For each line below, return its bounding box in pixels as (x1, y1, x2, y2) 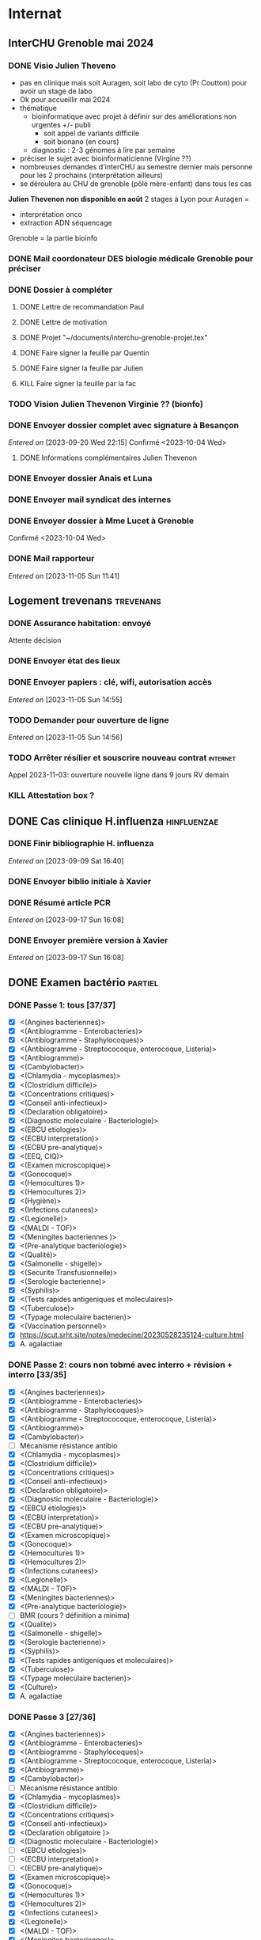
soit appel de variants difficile (43, 128, 140, 138)
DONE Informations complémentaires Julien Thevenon (19, 453, 198, 463)
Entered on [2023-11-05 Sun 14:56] (8, 732, 123, 742)
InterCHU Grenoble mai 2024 (8, 36, 154, 50)
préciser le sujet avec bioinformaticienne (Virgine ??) (19, 154, 192, 163)
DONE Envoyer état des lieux (8, 655, 121, 666)
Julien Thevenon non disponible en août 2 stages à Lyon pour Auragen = (8, 194, 249, 203)
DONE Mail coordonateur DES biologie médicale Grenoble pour (8, 252, 254, 264)
